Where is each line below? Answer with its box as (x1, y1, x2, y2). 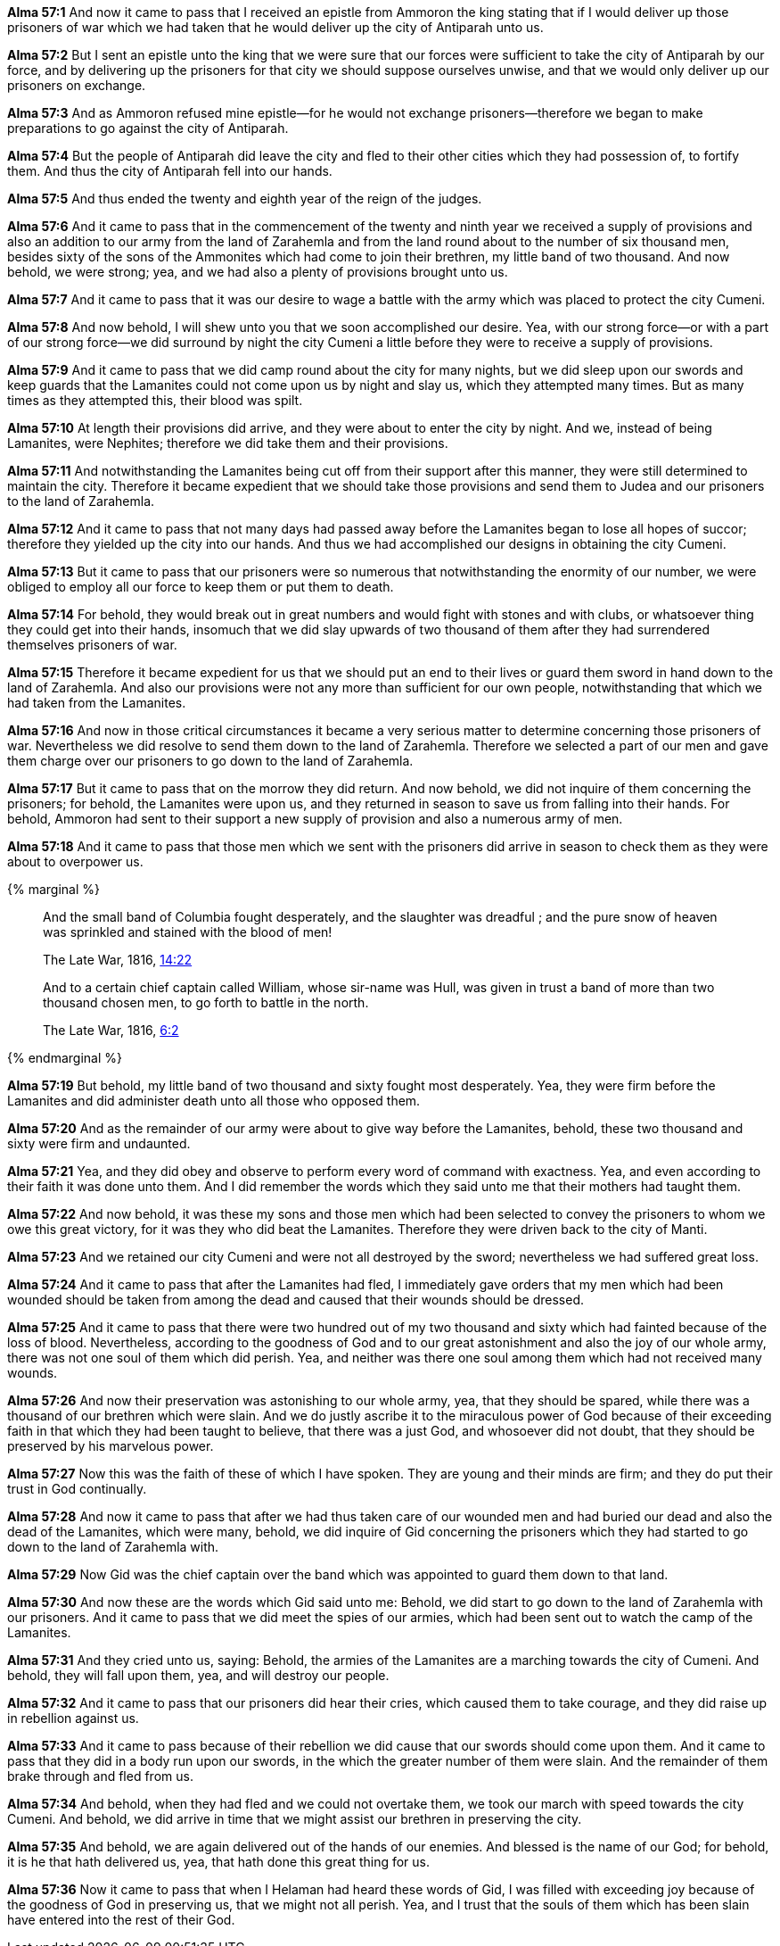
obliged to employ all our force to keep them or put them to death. (7, 579, 394, 594)
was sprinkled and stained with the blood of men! (43, 924, 333, 940)
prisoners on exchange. (7, 78, 146, 93)
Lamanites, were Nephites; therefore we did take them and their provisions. (7, 435, 448, 451)
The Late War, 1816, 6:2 (43, 1023, 179, 1038)
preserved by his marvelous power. (7, 1438, 214, 1453)
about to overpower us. (7, 854, 144, 869)
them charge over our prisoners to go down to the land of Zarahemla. (7, 753, 414, 768)
